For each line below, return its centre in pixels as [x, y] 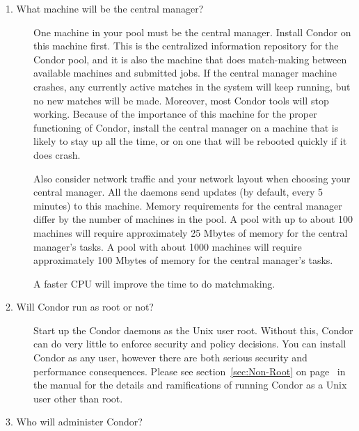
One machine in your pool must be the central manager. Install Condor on [192, 32]
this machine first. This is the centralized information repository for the [186, 46]
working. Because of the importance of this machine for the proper [175, 114]
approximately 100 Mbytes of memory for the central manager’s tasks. [183, 260]
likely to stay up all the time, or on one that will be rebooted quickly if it [190, 141]
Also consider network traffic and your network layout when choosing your [192, 178]
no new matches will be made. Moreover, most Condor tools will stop [181, 100]
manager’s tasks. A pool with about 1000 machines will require [168, 246]
